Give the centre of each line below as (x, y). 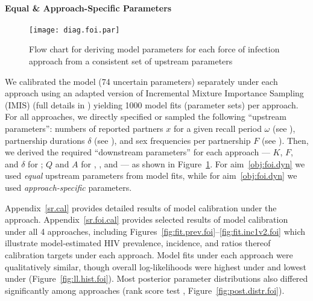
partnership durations (45, 140)
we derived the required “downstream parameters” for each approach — (138, 152)
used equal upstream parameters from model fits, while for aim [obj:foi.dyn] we (151, 175)
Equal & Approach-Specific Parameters (88, 8)
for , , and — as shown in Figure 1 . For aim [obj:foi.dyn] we (193, 163)
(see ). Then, (285, 140)
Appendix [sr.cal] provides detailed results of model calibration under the (141, 207)
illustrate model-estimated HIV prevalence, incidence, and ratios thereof (138, 243)
